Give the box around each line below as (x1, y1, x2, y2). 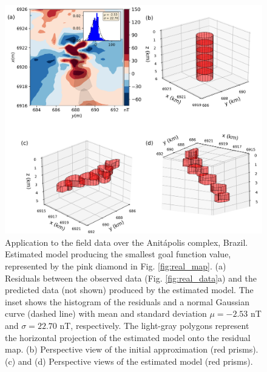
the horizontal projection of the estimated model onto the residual (5, 331, 251, 343)
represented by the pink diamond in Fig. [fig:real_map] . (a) (5, 259, 226, 272)
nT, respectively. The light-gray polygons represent (59, 319, 249, 331)
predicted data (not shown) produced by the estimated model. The (5, 283, 254, 296)
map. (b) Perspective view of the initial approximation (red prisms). (5, 343, 259, 356)
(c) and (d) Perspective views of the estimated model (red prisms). (5, 354, 253, 367)
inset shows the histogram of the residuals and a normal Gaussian (5, 295, 249, 308)
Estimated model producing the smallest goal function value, (5, 248, 231, 260)
